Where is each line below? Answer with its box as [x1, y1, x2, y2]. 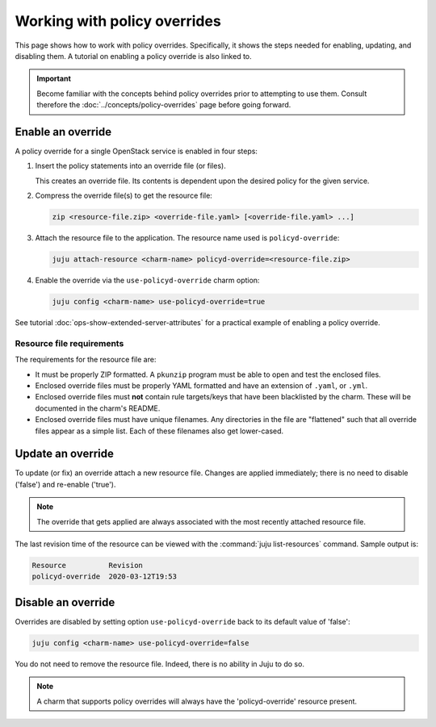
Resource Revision [31, 561, 143, 570]
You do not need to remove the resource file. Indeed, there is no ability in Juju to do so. [15, 658, 304, 669]
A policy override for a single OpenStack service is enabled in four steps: [15, 146, 258, 157]
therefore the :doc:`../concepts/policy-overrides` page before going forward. [36, 100, 291, 110]
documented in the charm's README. [35, 403, 161, 413]
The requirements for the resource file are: [15, 355, 157, 365]
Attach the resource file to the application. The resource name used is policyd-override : [35, 233, 340, 243]
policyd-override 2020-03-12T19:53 [31, 572, 178, 581]
